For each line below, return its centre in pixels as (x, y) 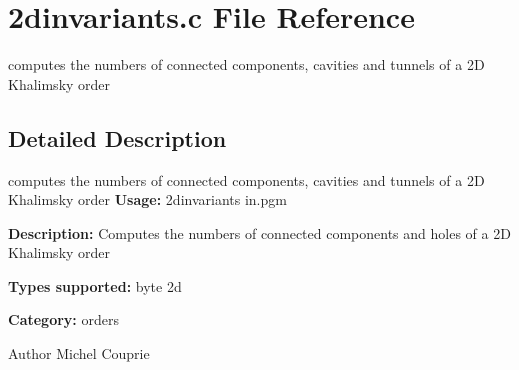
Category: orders (63, 319)
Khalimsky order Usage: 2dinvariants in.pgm (147, 199)
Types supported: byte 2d (95, 285)
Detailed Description (117, 137)
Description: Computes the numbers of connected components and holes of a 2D (259, 232)
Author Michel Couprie (79, 353)
